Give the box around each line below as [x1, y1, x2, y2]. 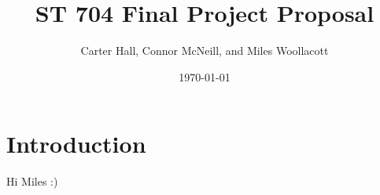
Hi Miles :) [6, 173, 58, 190]
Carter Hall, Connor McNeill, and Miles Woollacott [80, 42, 329, 59]
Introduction [6, 128, 146, 160]
